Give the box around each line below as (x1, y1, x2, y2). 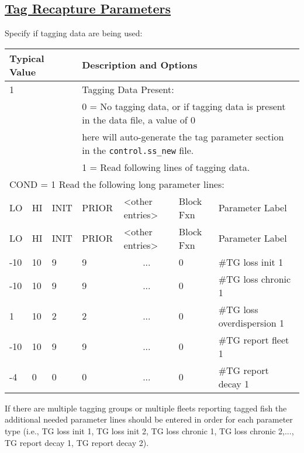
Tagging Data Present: (82, 82, 174, 96)
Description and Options (82, 58, 198, 72)
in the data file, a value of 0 (82, 112, 196, 126)
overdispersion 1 (218, 315, 284, 330)
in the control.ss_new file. (82, 143, 194, 157)
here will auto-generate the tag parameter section (82, 129, 284, 143)
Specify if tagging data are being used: (5, 27, 143, 39)
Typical (9, 51, 44, 65)
